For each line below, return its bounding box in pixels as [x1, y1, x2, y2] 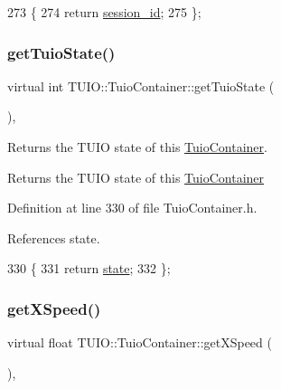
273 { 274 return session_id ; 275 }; [7, 3, 201, 21]
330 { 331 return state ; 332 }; [7, 259, 171, 278]
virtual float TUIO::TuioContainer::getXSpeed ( [7, 333, 272, 352]
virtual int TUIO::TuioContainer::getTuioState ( [7, 76, 275, 95]
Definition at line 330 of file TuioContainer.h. [7, 198, 258, 217]
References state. [7, 228, 100, 247]
